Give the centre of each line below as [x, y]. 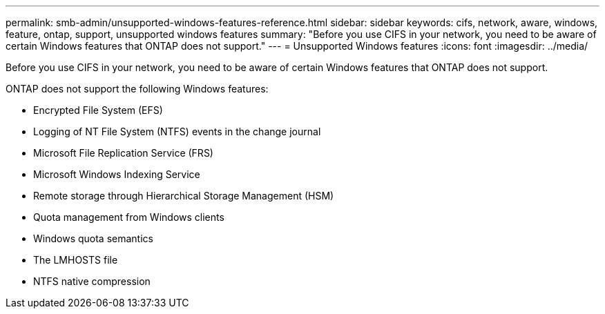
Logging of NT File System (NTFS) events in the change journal [177, 131]
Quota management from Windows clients [129, 217]
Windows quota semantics [93, 238]
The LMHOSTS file [76, 260]
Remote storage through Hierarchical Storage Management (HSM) [184, 196]
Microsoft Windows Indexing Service [117, 174]
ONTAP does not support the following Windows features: [137, 89]
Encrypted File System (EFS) [98, 110]
